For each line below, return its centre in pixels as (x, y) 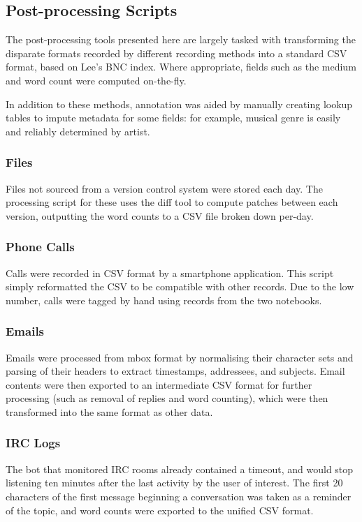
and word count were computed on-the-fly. (96, 80)
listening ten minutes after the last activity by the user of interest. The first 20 (174, 483)
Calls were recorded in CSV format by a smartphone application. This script (170, 273)
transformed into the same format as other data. (109, 411)
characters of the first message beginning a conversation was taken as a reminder (179, 496)
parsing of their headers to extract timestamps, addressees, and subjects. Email (175, 371)
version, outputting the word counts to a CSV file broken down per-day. (160, 215)
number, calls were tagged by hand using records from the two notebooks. (164, 300)
